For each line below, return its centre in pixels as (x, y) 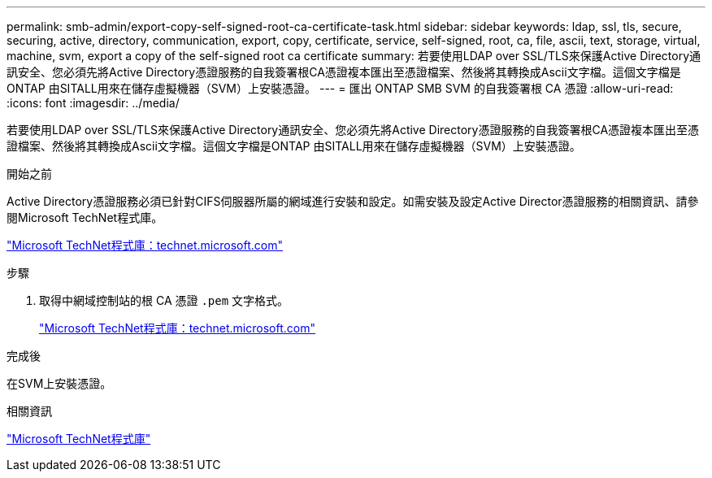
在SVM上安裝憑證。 (59, 383)
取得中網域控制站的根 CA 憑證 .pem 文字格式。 (164, 300)
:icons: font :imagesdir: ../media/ (93, 103)
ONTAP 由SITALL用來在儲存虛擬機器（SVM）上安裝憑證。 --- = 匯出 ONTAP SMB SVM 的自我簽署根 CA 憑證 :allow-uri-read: (340, 88)
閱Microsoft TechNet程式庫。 (85, 217)
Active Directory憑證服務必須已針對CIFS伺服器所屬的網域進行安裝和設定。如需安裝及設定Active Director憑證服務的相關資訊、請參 (353, 201)
